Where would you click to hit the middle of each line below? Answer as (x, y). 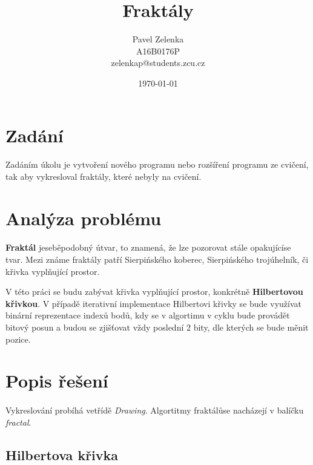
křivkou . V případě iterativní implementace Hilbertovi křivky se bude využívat (153, 303)
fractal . (18, 422)
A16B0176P (158, 51)
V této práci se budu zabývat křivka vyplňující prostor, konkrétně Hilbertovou (154, 292)
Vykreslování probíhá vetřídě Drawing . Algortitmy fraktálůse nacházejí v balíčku (155, 410)
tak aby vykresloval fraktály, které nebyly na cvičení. (104, 176)
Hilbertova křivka (62, 454)
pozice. (18, 339)
